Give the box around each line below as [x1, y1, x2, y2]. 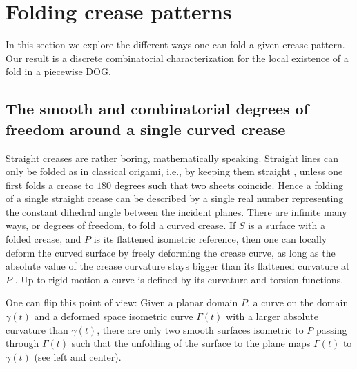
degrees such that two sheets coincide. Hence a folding [114, 177, 344, 192]
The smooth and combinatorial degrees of [6, 98, 309, 119]
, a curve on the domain [247, 295, 349, 310]
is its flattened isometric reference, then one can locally [93, 232, 327, 246]
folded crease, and [6, 232, 81, 246]
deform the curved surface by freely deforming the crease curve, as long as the [6, 245, 336, 259]
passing [316, 322, 347, 337]
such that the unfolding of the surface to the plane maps [71, 336, 311, 350]
